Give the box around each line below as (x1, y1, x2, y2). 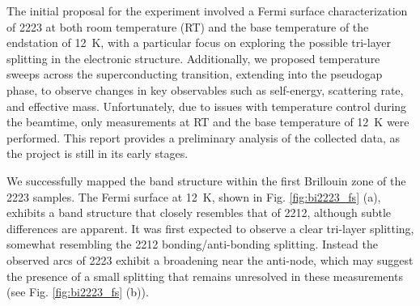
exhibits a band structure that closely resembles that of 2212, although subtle (6, 204, 392, 221)
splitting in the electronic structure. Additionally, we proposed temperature (6, 49, 380, 66)
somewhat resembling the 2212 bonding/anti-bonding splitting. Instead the (6, 236, 378, 253)
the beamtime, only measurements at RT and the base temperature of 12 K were (6, 113, 409, 130)
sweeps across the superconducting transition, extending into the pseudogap (6, 66, 383, 83)
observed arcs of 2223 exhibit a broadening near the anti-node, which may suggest (6, 251, 414, 268)
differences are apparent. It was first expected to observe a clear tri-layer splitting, (6, 219, 414, 236)
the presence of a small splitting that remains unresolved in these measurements (6, 267, 403, 284)
